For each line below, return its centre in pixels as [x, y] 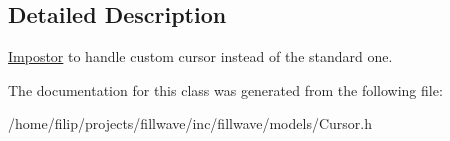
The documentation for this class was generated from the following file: [225, 89]
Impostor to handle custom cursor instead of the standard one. [200, 56]
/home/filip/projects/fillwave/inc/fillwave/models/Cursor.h [190, 123]
